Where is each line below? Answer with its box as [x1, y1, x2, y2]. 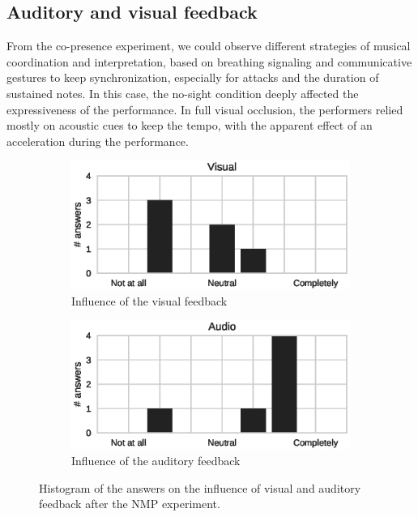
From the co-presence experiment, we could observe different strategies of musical [6, 37, 411, 54]
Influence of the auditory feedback [71, 451, 241, 468]
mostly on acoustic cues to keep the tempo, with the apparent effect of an [6, 117, 373, 134]
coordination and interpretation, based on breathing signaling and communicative [6, 53, 412, 70]
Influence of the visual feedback [71, 292, 228, 309]
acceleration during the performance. [6, 132, 189, 149]
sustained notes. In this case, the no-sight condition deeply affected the [6, 84, 359, 101]
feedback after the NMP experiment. [39, 495, 220, 512]
